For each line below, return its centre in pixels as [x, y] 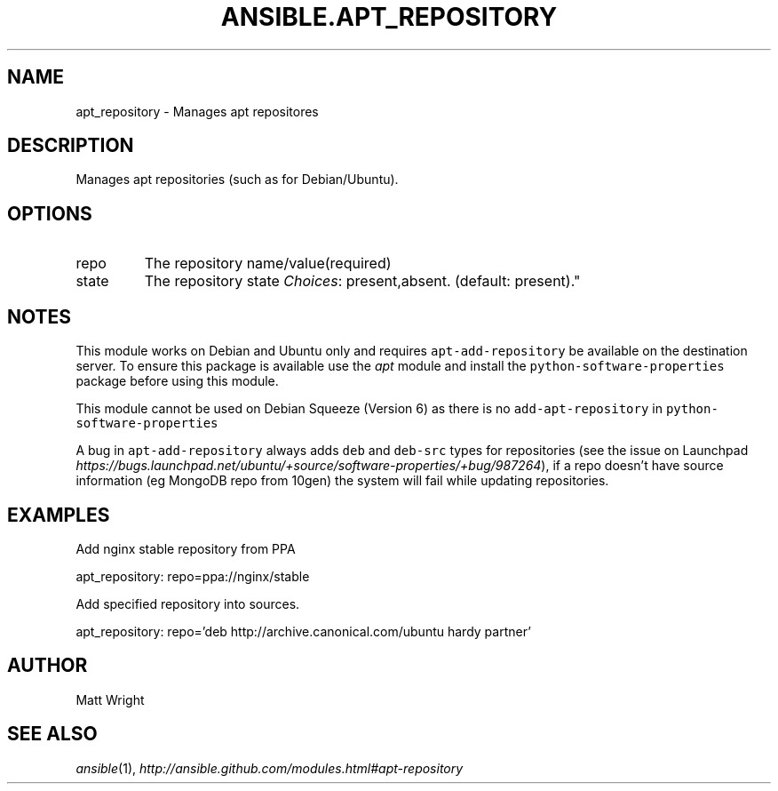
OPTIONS [50, 213]
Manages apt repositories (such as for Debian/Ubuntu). [237, 180]
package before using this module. [177, 381]
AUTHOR [48, 666]
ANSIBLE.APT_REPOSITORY [389, 17]
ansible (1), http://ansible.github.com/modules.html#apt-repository [270, 768]
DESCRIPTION [71, 146]
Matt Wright [110, 699]
